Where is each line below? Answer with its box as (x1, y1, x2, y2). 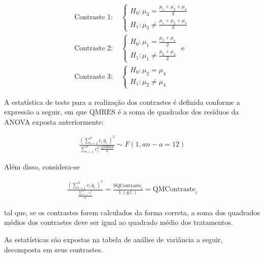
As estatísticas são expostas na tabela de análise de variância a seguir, (4, 234, 223, 244)
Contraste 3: (74, 73, 113, 80)
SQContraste (113, 183, 141, 188)
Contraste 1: (74, 13, 113, 21)
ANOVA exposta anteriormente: (4, 116, 104, 127)
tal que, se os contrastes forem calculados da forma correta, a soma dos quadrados (4, 207, 260, 217)
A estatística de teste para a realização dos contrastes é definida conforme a (4, 96, 240, 107)
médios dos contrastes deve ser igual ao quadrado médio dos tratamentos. (4, 217, 233, 227)
